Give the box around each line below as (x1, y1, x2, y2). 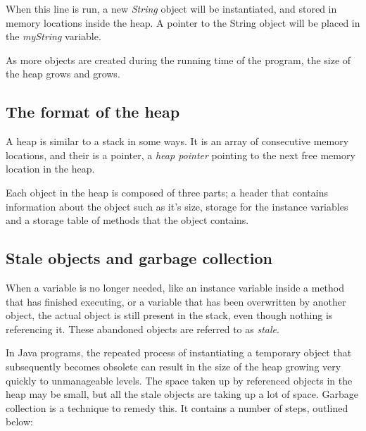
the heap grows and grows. (6, 66, 120, 81)
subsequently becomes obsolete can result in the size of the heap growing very (6, 358, 341, 373)
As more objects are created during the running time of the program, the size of (6, 52, 351, 67)
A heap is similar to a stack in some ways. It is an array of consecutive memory (6, 134, 349, 149)
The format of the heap (6, 101, 180, 123)
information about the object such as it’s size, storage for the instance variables (6, 199, 348, 213)
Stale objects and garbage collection (6, 247, 272, 269)
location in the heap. (6, 161, 95, 176)
